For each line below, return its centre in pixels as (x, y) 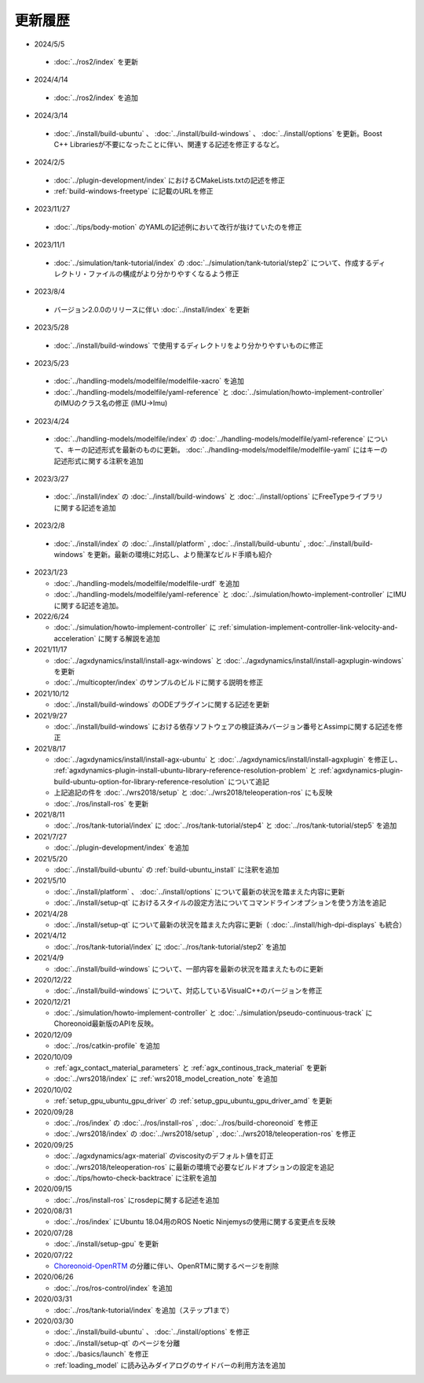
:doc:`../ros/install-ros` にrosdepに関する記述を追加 (137, 1200)
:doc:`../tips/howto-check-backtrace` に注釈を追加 (135, 1178)
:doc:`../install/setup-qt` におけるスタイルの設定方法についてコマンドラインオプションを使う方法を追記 (220, 903)
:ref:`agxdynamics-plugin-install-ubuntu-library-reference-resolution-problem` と (185, 770)
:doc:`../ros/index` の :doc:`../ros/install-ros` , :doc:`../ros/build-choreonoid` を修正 (186, 1123)
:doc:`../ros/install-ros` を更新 (101, 803)
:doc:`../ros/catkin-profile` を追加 (107, 1046)
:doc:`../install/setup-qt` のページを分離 (117, 1343)
